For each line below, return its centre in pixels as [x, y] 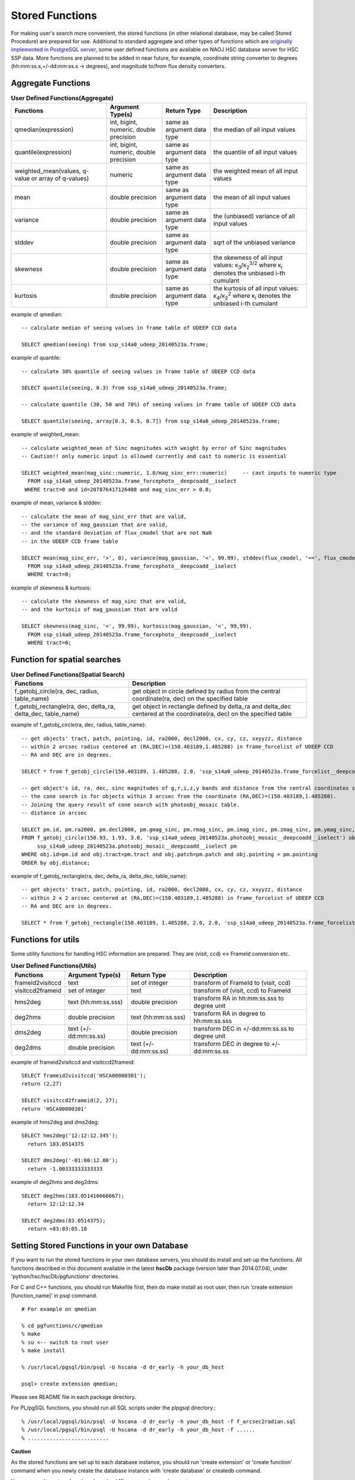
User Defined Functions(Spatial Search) [68, 675]
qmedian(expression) [44, 130]
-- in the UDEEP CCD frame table [70, 541]
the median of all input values [254, 130]
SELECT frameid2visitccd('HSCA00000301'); [84, 1075]
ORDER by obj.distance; [56, 863]
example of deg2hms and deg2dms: [55, 1182]
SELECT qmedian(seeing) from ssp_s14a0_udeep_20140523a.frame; [115, 344]
